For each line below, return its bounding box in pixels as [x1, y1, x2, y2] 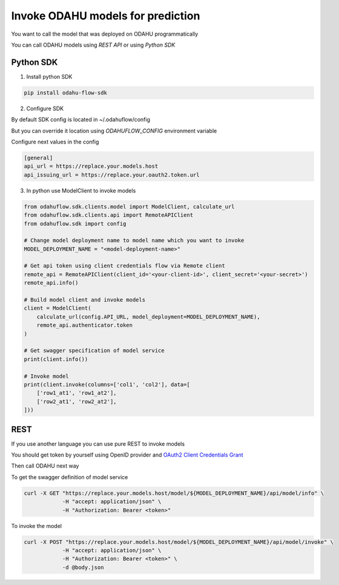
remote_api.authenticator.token [36, 322, 133, 329]
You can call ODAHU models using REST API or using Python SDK [11, 41, 176, 48]
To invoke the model [11, 522, 62, 529]
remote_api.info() [24, 279, 79, 286]
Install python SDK [26, 73, 73, 80]
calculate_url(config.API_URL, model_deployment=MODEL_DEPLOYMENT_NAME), [36, 313, 260, 320]
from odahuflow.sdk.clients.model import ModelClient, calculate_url [24, 203, 235, 210]
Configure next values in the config [11, 138, 99, 145]
